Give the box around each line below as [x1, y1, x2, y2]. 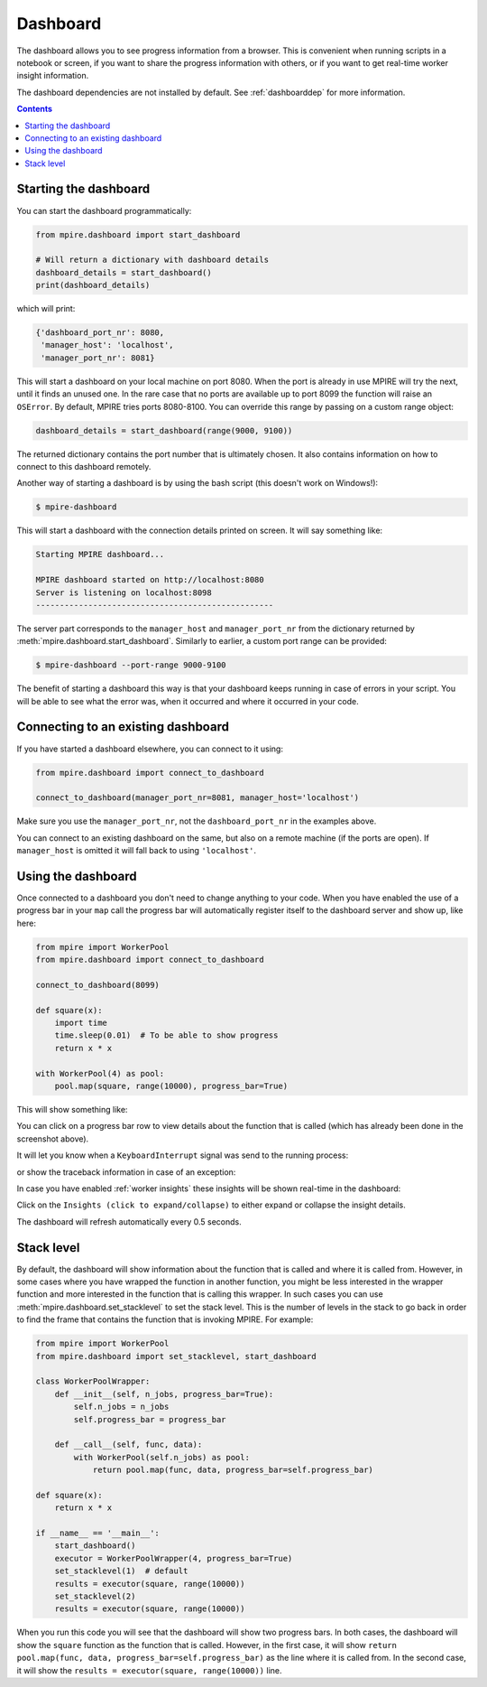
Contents [16, 104, 53, 115]
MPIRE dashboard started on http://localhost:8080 [35, 574, 265, 585]
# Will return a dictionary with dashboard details [35, 255, 270, 266]
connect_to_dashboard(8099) [35, 980, 160, 990]
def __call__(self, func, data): [54, 1440, 203, 1449]
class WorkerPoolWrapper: [35, 1376, 151, 1386]
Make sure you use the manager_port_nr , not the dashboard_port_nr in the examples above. [16, 816, 377, 826]
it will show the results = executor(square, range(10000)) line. [16, 1664, 282, 1675]
